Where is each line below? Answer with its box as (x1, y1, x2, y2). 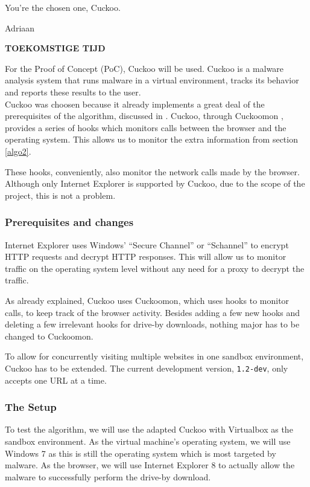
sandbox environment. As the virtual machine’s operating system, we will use (5, 434, 291, 447)
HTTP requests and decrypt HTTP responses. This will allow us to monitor (5, 250, 286, 263)
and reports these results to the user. (5, 85, 141, 98)
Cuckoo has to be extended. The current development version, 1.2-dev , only (5, 361, 288, 374)
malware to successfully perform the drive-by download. (5, 470, 211, 483)
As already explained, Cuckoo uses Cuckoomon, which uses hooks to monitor (5, 294, 289, 306)
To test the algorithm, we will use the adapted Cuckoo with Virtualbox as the (5, 423, 293, 436)
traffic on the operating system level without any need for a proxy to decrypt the (5, 262, 305, 274)
